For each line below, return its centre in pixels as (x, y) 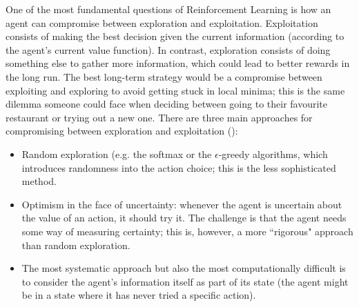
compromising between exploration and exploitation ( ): (122, 131)
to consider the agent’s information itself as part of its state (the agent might (185, 281)
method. (39, 181)
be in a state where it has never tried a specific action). (139, 295)
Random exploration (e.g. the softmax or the (117, 153)
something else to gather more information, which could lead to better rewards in (178, 63)
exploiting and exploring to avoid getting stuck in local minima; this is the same (175, 90)
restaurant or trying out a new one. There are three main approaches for (159, 117)
